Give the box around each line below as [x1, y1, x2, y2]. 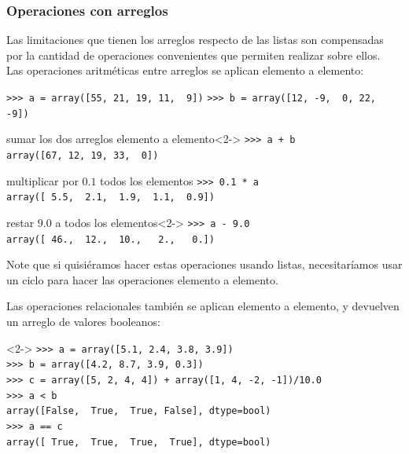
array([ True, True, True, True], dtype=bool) [6, 436, 271, 448]
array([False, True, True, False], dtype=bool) [6, 405, 271, 417]
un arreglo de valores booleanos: [6, 313, 160, 330]
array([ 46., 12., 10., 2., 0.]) [6, 233, 215, 245]
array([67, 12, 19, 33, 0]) [6, 149, 159, 161]
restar [6, 214, 35, 230]
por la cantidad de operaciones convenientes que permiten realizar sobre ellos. [6, 46, 381, 63]
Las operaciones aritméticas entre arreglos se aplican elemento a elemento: [6, 62, 364, 79]
